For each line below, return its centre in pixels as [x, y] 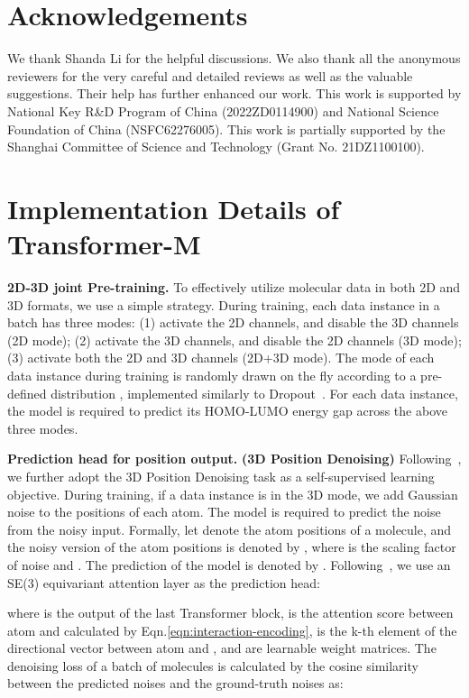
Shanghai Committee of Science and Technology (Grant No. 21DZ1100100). [216, 147]
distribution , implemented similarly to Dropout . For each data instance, [254, 393]
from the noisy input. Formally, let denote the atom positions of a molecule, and [230, 529]
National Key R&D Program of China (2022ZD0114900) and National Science [223, 110]
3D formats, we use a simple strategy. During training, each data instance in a [224, 304]
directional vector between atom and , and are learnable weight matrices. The [222, 648]
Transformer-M [104, 244]
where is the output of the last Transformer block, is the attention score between [230, 613]
